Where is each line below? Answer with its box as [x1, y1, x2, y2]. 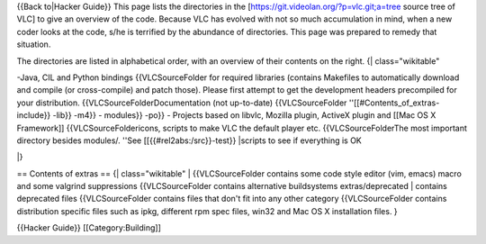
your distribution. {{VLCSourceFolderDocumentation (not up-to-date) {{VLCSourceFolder [16, 97, 347, 108]
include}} [16, 110, 51, 121]
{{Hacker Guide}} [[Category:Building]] [16, 222, 162, 233]
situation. [16, 39, 51, 50]
